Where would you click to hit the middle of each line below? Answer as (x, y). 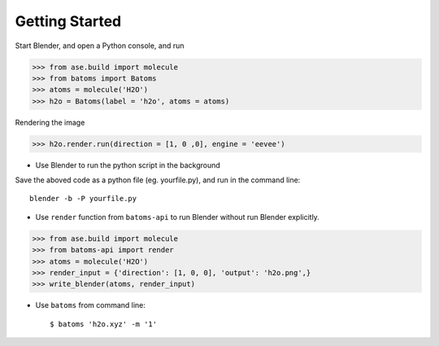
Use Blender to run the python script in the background (128, 165)
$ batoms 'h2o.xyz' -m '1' (104, 324)
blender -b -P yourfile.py (83, 199)
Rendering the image (50, 122)
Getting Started (68, 21)
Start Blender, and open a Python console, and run (100, 46)
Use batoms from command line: (91, 305)
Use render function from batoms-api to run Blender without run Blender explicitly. (178, 217)
